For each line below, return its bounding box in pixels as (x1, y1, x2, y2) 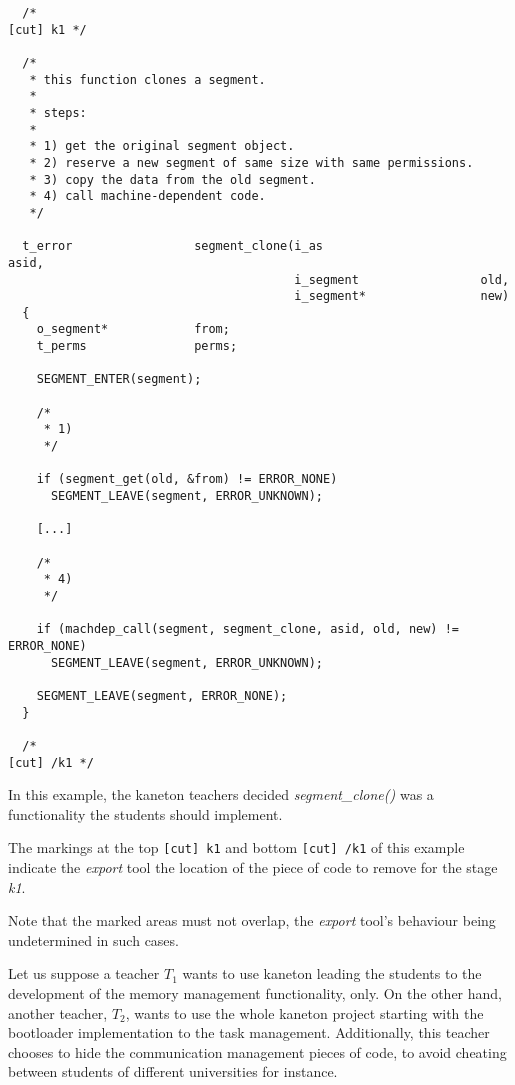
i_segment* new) (294, 289, 510, 304)
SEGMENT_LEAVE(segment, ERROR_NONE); (36, 688, 288, 703)
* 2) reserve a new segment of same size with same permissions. (29, 155, 474, 170)
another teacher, (8, 1002, 108, 1023)
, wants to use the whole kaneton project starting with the (125, 1002, 484, 1023)
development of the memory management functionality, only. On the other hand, (8, 983, 503, 1003)
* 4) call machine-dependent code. (29, 189, 266, 204)
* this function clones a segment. (29, 72, 266, 87)
